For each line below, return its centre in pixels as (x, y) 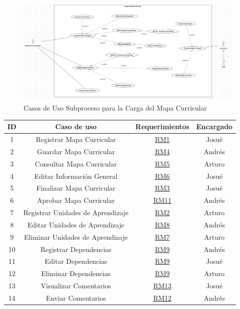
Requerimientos (162, 126)
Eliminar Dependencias (76, 273)
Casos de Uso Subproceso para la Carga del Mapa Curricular (115, 108)
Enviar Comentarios (76, 298)
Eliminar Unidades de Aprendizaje (76, 237)
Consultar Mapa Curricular (76, 163)
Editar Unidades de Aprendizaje (76, 224)
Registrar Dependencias (76, 249)
